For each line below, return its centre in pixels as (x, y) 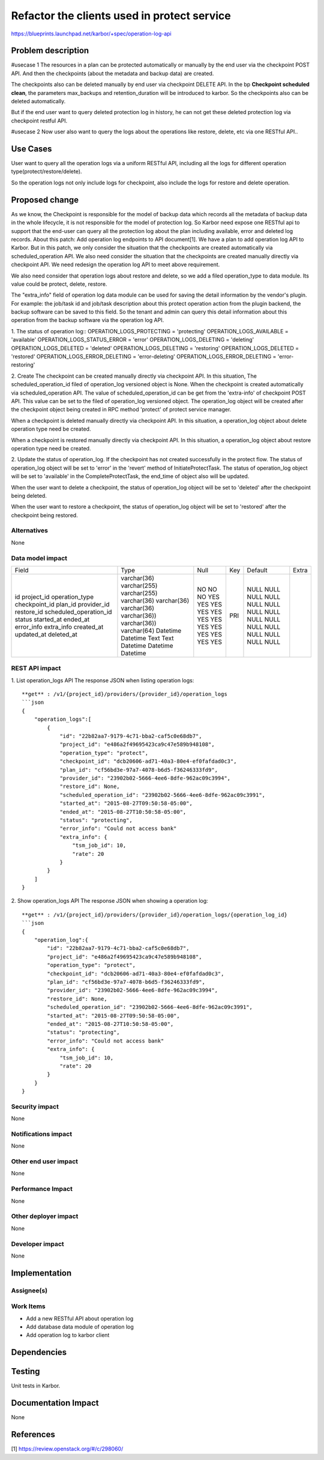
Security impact (35, 1106)
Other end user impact (44, 1162)
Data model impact (39, 558)
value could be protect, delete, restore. (59, 284)
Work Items (28, 1306)
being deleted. (29, 495)
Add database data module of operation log (80, 1327)
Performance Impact (42, 1189)
